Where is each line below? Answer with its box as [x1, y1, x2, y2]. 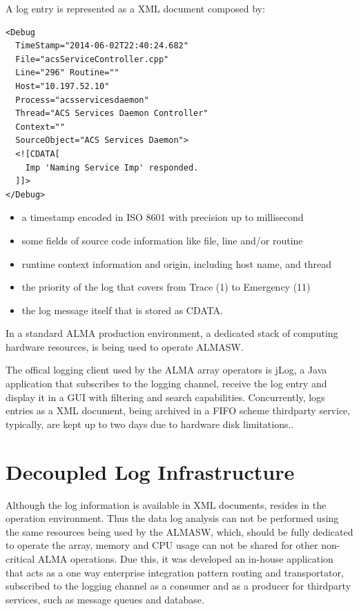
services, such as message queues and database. [6, 592, 204, 606]
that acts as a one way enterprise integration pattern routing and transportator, [6, 565, 344, 579]
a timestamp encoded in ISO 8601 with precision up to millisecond [21, 210, 304, 224]
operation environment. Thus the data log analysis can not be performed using [6, 511, 339, 525]
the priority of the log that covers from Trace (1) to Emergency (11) [21, 280, 311, 294]
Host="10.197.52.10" [15, 81, 110, 91]
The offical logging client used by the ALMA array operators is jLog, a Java [6, 362, 327, 377]
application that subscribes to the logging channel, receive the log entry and [6, 376, 327, 391]
